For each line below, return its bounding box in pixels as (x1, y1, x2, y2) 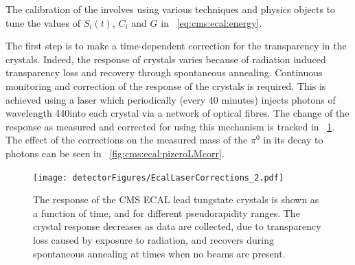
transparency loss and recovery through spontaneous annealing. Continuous (5, 65, 323, 80)
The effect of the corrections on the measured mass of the (5, 132, 248, 147)
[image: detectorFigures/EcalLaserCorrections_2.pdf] (33, 172, 284, 183)
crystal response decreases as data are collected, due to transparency (33, 219, 321, 233)
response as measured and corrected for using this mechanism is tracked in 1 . (5, 119, 335, 133)
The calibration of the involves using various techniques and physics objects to (5, 2, 336, 16)
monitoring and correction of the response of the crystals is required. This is (5, 78, 326, 93)
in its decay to (263, 132, 323, 147)
